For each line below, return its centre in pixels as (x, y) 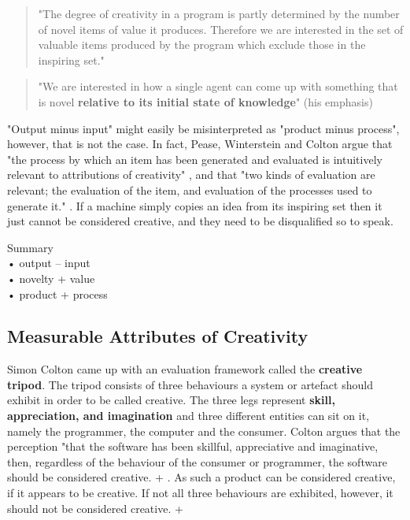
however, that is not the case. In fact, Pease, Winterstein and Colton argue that (200, 144)
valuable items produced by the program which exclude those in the (202, 45)
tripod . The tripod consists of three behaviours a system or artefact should (190, 384)
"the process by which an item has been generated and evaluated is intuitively (195, 159)
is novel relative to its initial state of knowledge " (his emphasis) (205, 101)
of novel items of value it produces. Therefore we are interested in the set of (221, 29)
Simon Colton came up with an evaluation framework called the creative (185, 369)
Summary (30, 247)
